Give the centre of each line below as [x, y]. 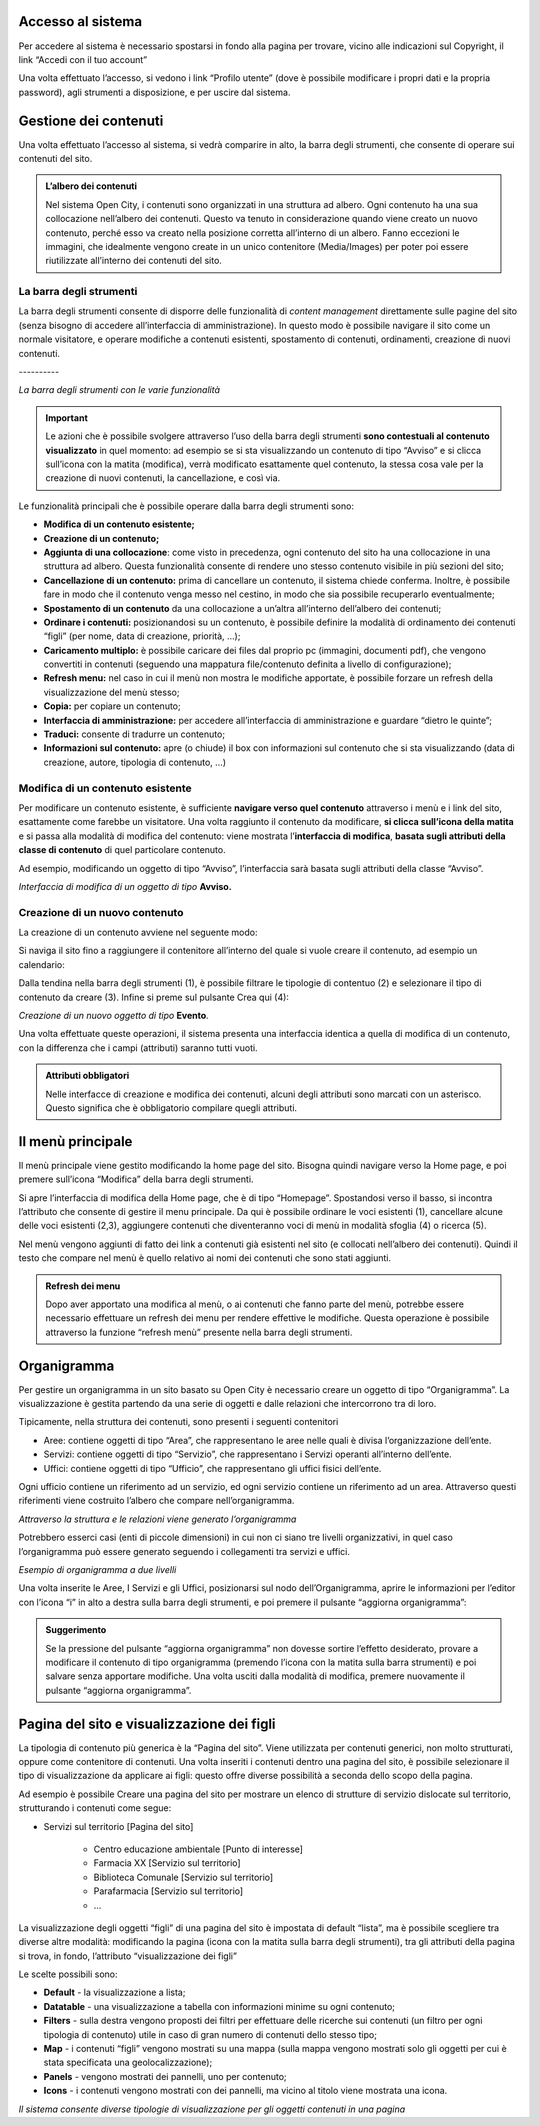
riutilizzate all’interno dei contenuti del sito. [133, 261]
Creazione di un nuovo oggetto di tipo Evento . [113, 1015]
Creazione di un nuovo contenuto [101, 912]
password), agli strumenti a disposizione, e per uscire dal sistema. [154, 92]
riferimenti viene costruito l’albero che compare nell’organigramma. [156, 1501]
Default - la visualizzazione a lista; [114, 1992]
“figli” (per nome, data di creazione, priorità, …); [142, 636]
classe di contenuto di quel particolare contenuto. [122, 850]
